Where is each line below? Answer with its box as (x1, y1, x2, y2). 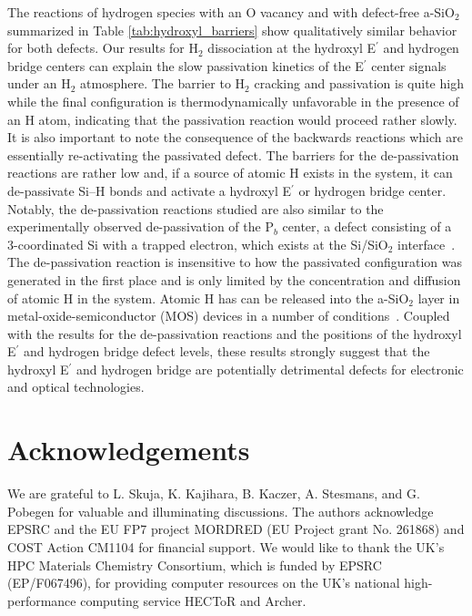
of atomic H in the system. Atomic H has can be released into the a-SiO (7, 288, 409, 307)
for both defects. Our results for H (7, 38, 199, 57)
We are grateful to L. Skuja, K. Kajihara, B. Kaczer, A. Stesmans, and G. (7, 484, 420, 503)
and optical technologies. (7, 377, 145, 396)
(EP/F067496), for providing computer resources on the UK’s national (7, 573, 400, 592)
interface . (397, 234, 456, 253)
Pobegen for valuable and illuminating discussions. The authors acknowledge (7, 501, 434, 520)
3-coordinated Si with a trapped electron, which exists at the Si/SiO (7, 234, 388, 253)
